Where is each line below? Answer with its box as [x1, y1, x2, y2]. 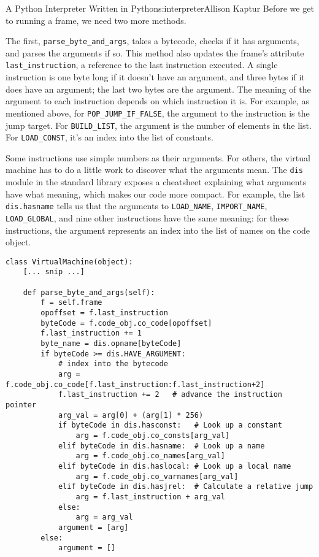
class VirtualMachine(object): [6, 257, 133, 266]
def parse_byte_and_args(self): [23, 288, 155, 297]
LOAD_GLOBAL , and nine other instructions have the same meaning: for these [6, 211, 289, 224]
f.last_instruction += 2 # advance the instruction [58, 390, 283, 399]
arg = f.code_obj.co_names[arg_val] [75, 451, 225, 461]
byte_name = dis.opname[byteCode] [40, 339, 182, 348]
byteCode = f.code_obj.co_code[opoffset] [40, 318, 212, 328]
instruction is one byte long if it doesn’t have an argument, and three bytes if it [6, 71, 305, 83]
